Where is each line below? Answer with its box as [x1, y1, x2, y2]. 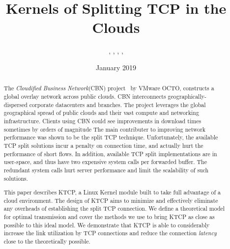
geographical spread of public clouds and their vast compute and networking [3, 109, 199, 117]
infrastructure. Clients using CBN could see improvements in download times [3, 116, 201, 125]
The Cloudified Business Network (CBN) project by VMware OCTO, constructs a [3, 84, 214, 92]
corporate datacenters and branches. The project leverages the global [29, 100, 206, 109]
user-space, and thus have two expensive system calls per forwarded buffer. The [3, 158, 207, 166]
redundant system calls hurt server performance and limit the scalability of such [3, 166, 209, 174]
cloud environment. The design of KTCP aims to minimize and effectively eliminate [3, 196, 218, 204]
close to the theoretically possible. [3, 237, 90, 245]
